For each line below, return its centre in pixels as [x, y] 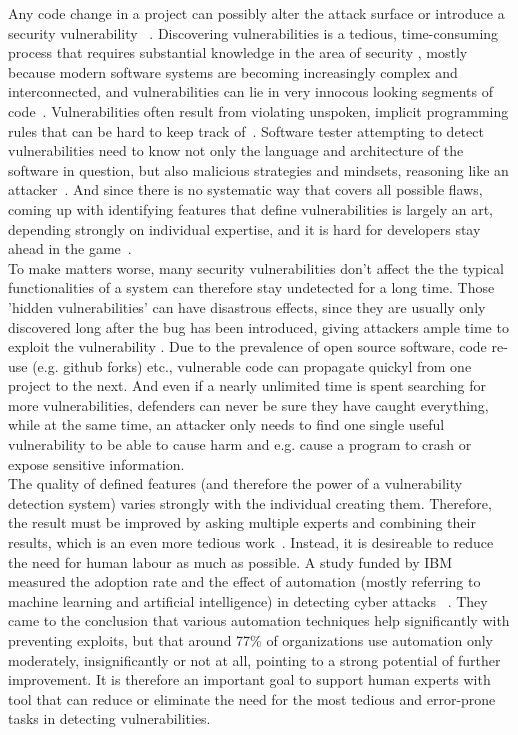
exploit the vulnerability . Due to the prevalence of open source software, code [247, 346]
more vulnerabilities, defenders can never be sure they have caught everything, [248, 404]
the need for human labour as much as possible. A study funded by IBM [230, 561]
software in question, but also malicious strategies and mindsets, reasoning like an [258, 169]
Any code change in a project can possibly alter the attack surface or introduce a [256, 13]
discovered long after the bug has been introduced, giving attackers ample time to [258, 326]
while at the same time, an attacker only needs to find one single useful [226, 424]
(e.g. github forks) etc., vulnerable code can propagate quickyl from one [252, 365]
